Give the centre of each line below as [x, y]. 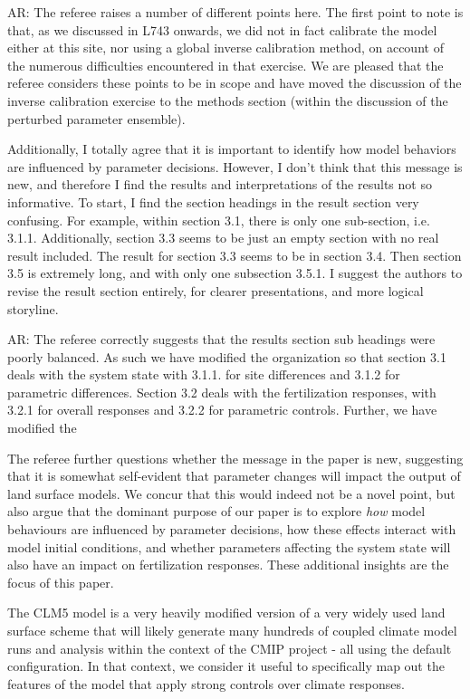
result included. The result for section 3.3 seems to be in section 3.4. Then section [235, 255]
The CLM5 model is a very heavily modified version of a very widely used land [226, 613]
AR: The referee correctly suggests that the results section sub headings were [221, 339]
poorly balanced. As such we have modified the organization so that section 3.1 [227, 356]
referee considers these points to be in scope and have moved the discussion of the [235, 83]
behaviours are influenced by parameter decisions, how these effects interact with [232, 529]
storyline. [33, 308]
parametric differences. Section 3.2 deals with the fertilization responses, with [222, 392]
